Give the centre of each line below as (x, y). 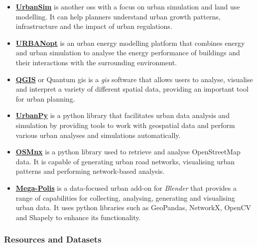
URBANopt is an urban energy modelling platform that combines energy (130, 43)
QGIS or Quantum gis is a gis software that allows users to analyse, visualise (134, 79)
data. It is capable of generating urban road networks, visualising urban (125, 161)
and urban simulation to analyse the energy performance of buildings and (128, 53)
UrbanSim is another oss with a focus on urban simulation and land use (128, 6)
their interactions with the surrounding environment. (96, 62)
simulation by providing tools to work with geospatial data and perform (125, 125)
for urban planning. (45, 98)
